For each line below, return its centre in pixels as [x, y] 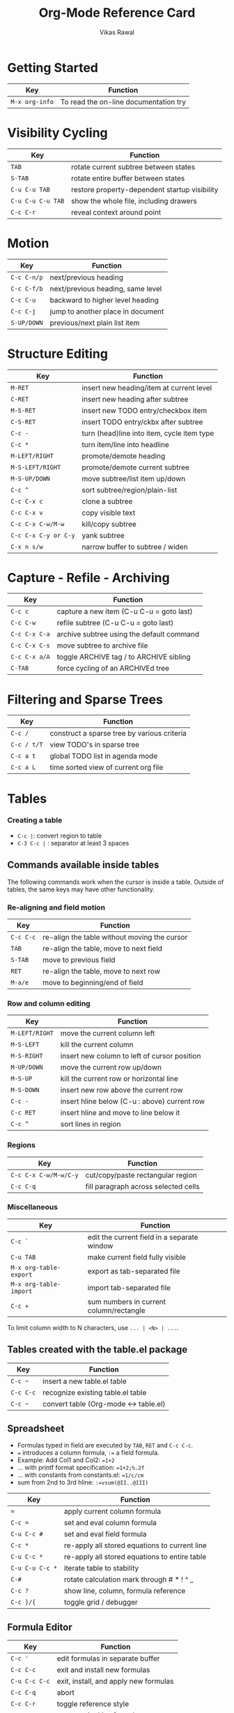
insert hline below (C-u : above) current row [133, 1102]
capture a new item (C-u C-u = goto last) [125, 611]
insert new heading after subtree [135, 399]
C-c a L [23, 767]
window [100, 1246]
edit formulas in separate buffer [108, 1659]
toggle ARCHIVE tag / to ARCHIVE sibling [124, 657]
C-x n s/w [27, 547]
